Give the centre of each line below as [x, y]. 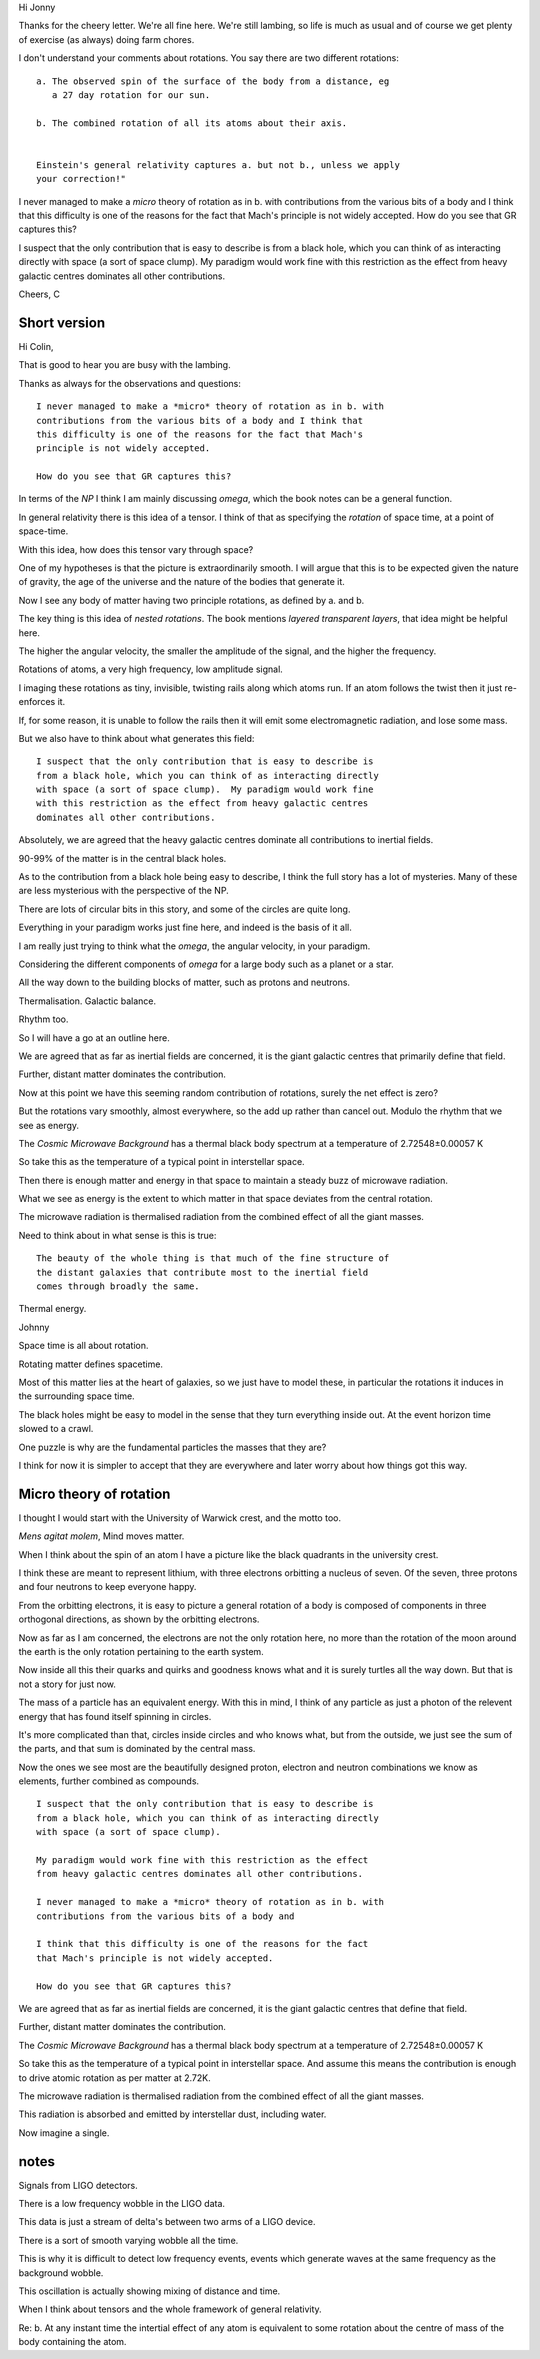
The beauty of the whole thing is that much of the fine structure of [213, 1258]
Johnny [34, 1327]
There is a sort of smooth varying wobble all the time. [128, 2240]
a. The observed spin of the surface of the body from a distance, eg [213, 81]
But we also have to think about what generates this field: [136, 738]
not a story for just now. [67, 1684]
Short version [62, 322]
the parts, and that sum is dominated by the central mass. [137, 1749]
